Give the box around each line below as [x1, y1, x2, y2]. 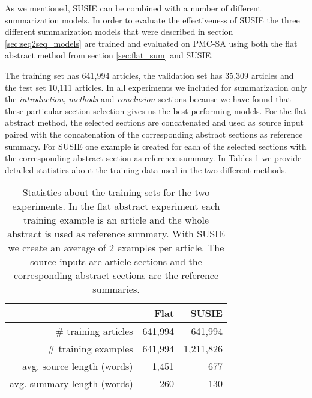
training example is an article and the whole [23, 213, 209, 227]
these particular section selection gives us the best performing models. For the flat [5, 104, 307, 117]
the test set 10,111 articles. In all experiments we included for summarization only [5, 81, 307, 93]
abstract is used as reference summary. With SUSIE [7, 227, 225, 241]
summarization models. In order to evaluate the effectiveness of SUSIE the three [5, 13, 300, 26]
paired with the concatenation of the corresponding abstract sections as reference [5, 127, 303, 140]
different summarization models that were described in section [5, 25, 233, 38]
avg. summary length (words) [10, 376, 133, 391]
